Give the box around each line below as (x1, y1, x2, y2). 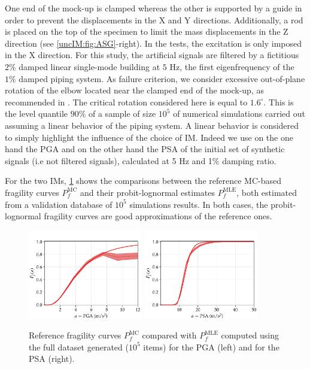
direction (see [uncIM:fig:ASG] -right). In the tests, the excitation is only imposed (5, 37, 302, 49)
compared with (142, 329, 197, 341)
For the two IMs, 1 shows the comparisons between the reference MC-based (5, 174, 281, 187)
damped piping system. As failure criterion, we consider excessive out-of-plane (19, 72, 305, 84)
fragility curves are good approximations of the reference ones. (44, 210, 272, 222)
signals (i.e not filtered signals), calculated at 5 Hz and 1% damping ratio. (5, 154, 276, 167)
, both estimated (236, 186, 297, 198)
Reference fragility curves (29, 329, 121, 341)
